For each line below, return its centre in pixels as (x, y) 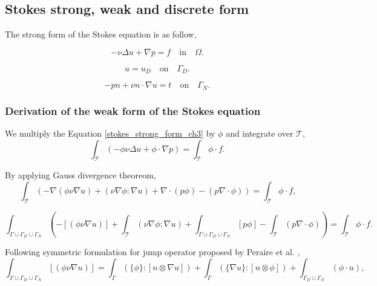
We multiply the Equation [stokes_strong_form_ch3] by (110, 133)
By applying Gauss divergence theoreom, (80, 175)
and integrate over (260, 133)
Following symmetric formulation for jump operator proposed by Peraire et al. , (152, 252)
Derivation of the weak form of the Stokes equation (133, 110)
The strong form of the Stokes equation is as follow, (101, 34)
